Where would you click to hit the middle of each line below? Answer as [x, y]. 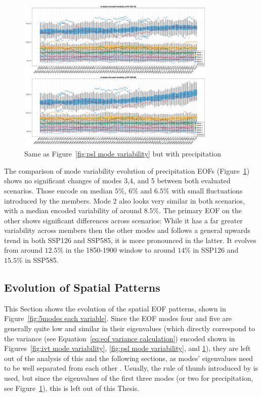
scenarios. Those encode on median [58, 190]
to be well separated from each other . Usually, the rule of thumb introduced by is [131, 368]
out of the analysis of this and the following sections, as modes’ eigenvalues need [129, 358]
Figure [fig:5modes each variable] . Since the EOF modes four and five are [118, 318]
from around [23, 250]
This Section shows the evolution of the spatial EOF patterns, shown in [115, 308]
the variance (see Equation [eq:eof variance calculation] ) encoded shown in [120, 338]
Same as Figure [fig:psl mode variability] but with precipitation [123, 154]
